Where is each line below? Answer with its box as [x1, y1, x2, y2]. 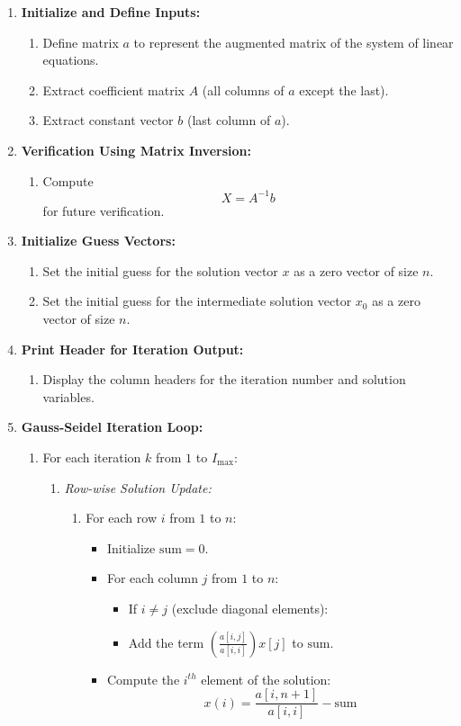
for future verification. [42, 201, 165, 220]
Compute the [106, 669, 180, 688]
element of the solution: [201, 669, 331, 688]
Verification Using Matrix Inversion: [21, 140, 251, 159]
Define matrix [42, 32, 119, 51]
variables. [42, 387, 95, 406]
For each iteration [42, 448, 141, 466]
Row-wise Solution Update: [64, 478, 212, 497]
